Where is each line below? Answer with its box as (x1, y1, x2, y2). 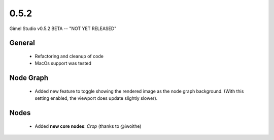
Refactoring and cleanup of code (35, 53, 104, 59)
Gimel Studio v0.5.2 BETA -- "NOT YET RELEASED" (9, 25, 117, 32)
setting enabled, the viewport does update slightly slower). (35, 95, 158, 101)
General (9, 39, 36, 47)
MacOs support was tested (35, 60, 91, 66)
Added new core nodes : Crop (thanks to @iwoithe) (35, 123, 142, 129)
